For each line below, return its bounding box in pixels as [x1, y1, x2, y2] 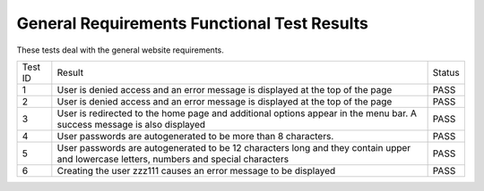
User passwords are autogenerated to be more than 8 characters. [56, 129, 334, 142]
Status [432, 66, 461, 79]
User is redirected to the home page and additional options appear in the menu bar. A [56, 107, 417, 120]
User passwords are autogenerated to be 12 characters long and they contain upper [56, 141, 411, 154]
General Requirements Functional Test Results [16, 13, 369, 33]
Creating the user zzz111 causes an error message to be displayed [56, 164, 336, 177]
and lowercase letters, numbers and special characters [56, 153, 290, 165]
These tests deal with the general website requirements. [16, 45, 224, 55]
